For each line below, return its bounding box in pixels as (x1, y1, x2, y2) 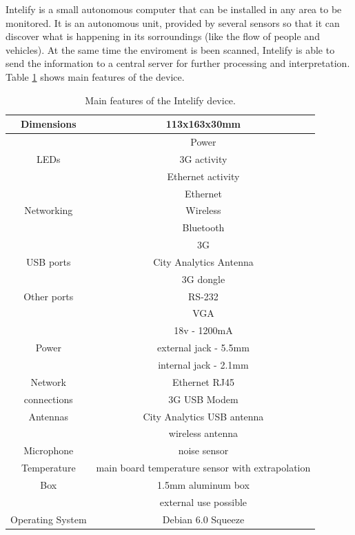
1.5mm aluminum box (157, 477, 250, 492)
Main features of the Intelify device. (85, 93, 236, 107)
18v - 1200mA (174, 323, 233, 338)
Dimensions (20, 117, 77, 131)
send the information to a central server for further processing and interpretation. (6, 56, 350, 70)
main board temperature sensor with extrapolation (96, 460, 311, 475)
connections (23, 391, 73, 406)
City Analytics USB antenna (143, 409, 264, 423)
